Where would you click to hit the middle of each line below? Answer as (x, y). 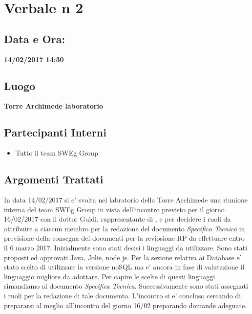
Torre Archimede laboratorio (53, 106)
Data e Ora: (35, 38)
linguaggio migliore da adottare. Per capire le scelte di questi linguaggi (110, 276)
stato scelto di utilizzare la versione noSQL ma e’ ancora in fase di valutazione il (124, 267)
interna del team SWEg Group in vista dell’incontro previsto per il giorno (114, 209)
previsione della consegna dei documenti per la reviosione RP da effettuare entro (124, 238)
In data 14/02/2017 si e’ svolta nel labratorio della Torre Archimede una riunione (126, 199)
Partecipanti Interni (55, 132)
